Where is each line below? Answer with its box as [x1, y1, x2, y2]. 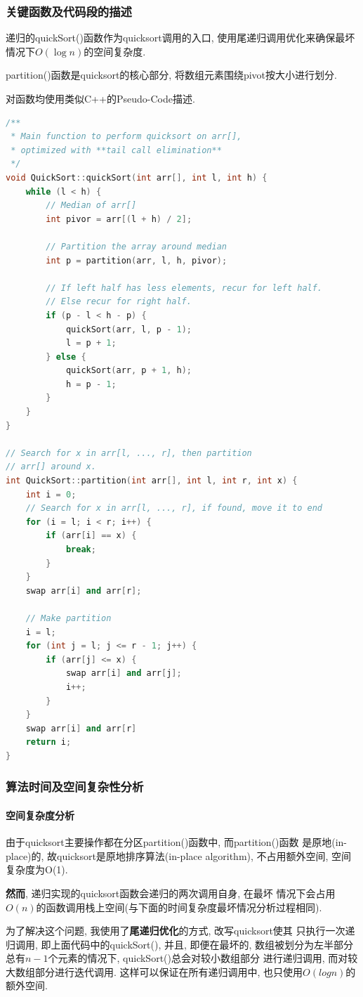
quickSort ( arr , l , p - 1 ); [65, 324, 192, 334]
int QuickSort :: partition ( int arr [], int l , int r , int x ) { [6, 476, 298, 486]
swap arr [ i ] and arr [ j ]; [65, 668, 182, 679]
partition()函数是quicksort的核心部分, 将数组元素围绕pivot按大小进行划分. [6, 67, 337, 82]
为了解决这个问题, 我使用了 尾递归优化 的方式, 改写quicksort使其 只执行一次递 [6, 923, 355, 938]
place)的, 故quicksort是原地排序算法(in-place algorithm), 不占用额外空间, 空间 [6, 848, 352, 863]
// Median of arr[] [46, 200, 137, 211]
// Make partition [25, 613, 112, 623]
